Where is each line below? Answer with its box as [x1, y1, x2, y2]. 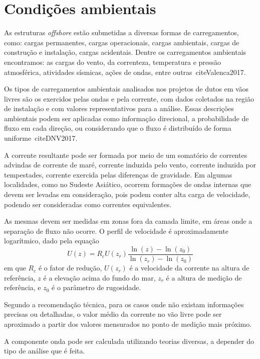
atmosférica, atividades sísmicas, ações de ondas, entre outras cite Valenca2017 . [4, 66, 246, 77]
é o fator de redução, [38, 262, 102, 273]
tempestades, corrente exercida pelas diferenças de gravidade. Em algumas [4, 169, 232, 179]
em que [4, 262, 26, 273]
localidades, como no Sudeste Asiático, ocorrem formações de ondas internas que [4, 179, 251, 190]
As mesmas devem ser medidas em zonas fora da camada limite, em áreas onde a [4, 216, 252, 226]
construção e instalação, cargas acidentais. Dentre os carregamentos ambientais [4, 47, 246, 57]
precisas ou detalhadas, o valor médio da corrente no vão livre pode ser [4, 309, 222, 319]
